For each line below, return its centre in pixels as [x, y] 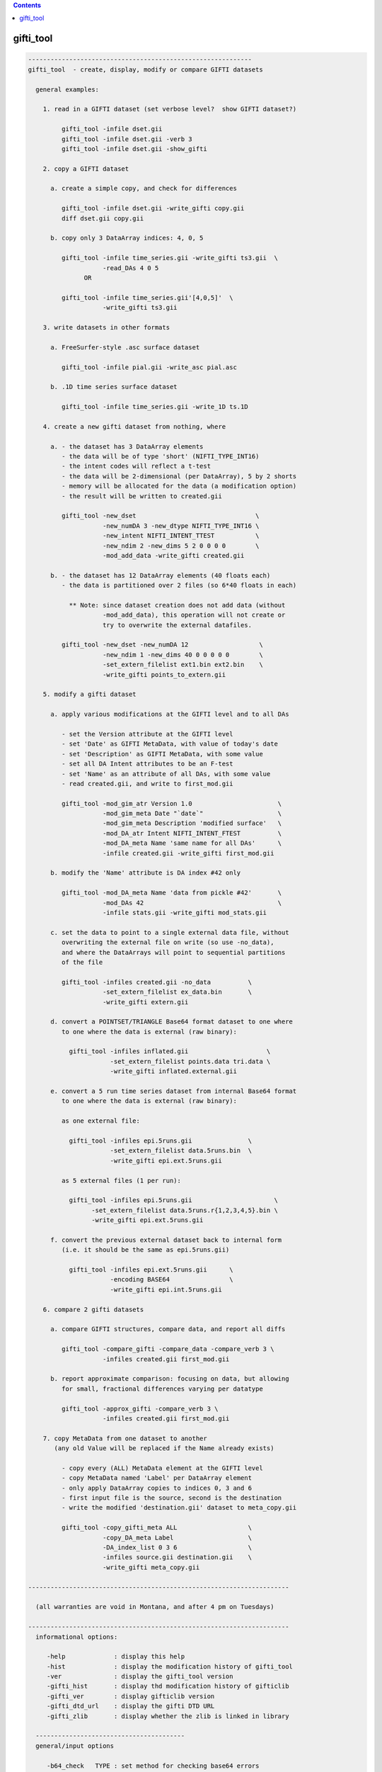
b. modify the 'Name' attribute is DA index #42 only [146, 873]
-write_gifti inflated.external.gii [173, 1071]
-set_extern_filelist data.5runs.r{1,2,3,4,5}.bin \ [185, 1210]
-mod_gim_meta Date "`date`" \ [192, 814]
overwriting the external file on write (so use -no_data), [168, 942]
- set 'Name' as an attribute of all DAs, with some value [166, 774]
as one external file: [101, 1121]
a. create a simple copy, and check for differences [144, 189]
